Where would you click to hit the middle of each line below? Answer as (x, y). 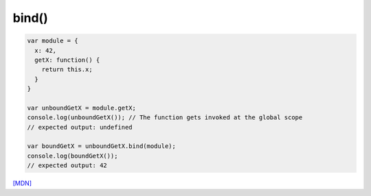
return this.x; (67, 70)
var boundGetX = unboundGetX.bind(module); (102, 146)
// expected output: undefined (80, 127)
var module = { (53, 41)
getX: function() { (67, 60)
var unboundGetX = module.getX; (82, 108)
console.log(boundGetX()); (72, 156)
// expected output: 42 (67, 166)
